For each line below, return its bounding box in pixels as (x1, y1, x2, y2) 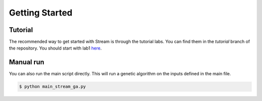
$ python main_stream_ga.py (19, 84, 86, 89)
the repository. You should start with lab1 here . (9, 45, 102, 51)
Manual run (9, 58, 45, 67)
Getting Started (9, 7, 73, 18)
